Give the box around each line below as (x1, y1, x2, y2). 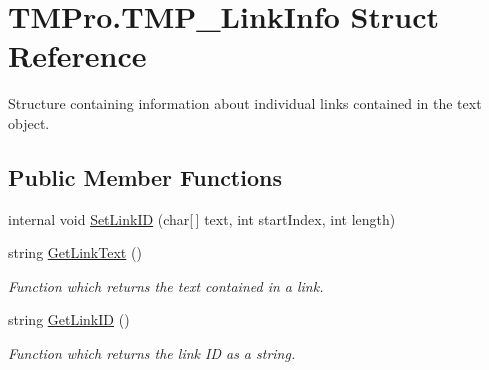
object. (8, 112, 50, 133)
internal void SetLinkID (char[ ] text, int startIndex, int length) (8, 208, 396, 229)
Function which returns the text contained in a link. (8, 275, 324, 296)
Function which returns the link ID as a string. (8, 343, 296, 364)
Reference (8, 35, 147, 76)
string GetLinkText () (8, 242, 142, 263)
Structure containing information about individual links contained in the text (8, 93, 482, 114)
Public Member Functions (8, 161, 282, 192)
